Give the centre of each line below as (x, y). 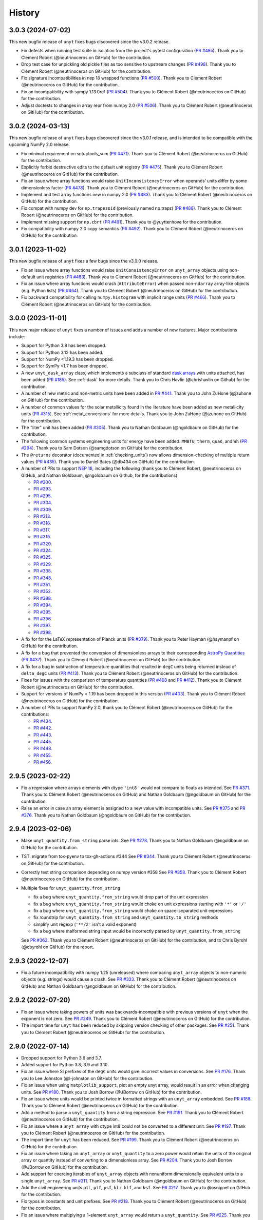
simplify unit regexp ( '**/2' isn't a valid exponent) (85, 924)
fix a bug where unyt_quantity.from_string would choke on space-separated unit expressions (133, 911)
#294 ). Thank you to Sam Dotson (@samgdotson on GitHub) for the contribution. (102, 448)
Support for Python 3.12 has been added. (62, 352)
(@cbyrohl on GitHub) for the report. (58, 947)
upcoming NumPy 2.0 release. (39, 144)
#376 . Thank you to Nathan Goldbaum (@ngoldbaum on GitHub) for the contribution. (106, 815)
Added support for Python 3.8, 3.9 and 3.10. (65, 1065)
